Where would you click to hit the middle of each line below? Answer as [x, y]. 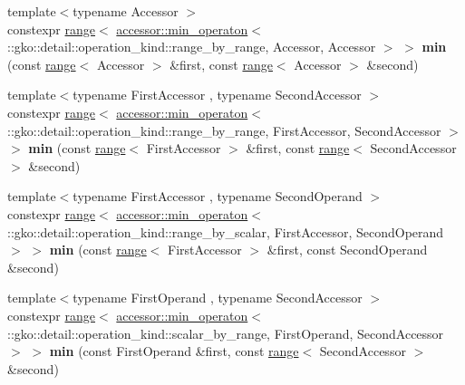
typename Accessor [126, 11]
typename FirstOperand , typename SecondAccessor [218, 298]
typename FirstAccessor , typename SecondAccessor [217, 95]
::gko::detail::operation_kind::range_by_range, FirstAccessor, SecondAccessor [224, 130]
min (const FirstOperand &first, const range [174, 351]
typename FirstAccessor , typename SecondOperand [218, 196]
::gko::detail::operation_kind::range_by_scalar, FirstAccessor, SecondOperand [226, 231]
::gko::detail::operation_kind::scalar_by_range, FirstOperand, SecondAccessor [226, 333]
